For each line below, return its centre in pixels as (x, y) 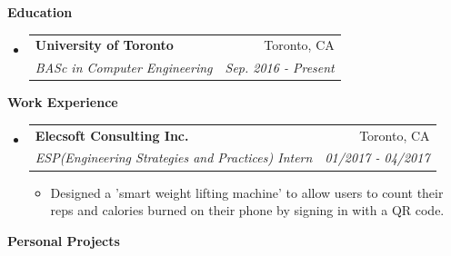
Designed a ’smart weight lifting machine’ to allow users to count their (247, 192)
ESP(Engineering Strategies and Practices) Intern (174, 158)
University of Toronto (104, 45)
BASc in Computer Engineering (124, 68)
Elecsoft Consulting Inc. (112, 135)
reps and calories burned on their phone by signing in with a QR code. (247, 210)
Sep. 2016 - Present (280, 68)
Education (40, 12)
